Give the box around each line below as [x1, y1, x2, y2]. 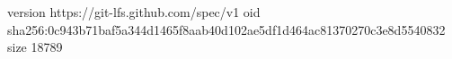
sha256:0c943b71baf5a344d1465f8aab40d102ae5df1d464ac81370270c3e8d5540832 [7, 20, 446, 38]
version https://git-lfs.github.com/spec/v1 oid [7, 3, 261, 21]
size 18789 [7, 38, 63, 56]
